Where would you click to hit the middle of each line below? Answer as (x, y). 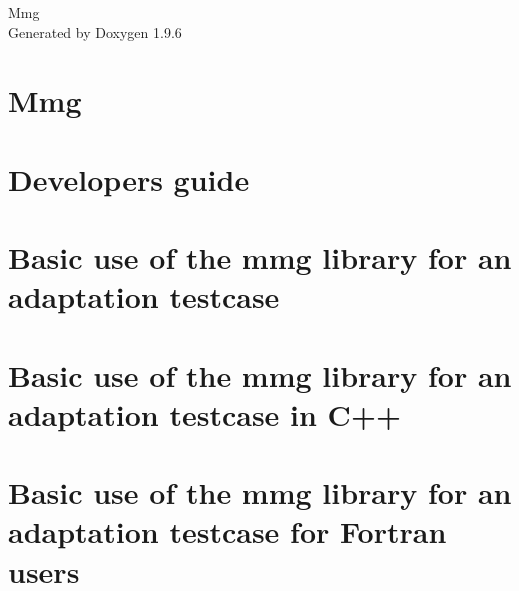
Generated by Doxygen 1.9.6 (95, 31)
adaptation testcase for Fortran (227, 531)
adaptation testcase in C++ (204, 413)
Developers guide (129, 178)
